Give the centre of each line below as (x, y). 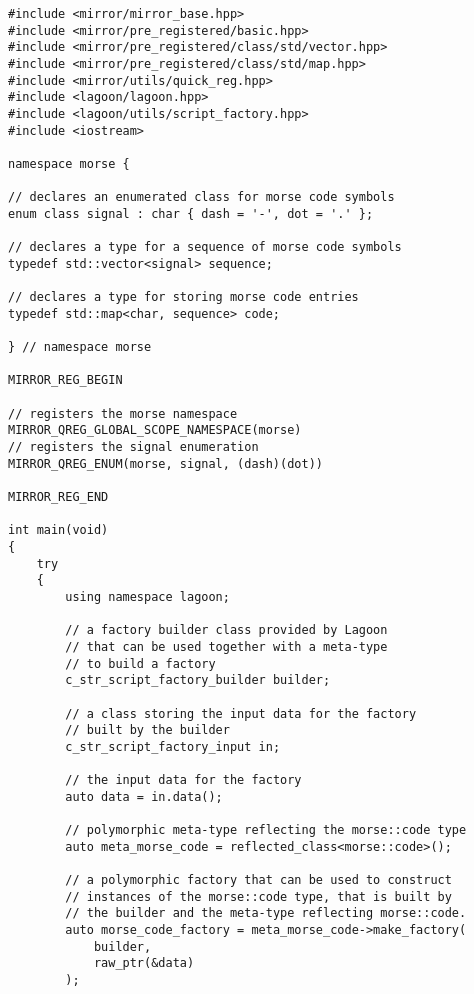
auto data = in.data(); (144, 796)
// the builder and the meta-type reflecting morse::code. (266, 913)
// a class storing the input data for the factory (241, 713)
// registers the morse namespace (123, 413)
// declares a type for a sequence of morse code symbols (205, 247)
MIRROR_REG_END (58, 497)
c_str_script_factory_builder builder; (198, 680)
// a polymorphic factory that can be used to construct (258, 880)
